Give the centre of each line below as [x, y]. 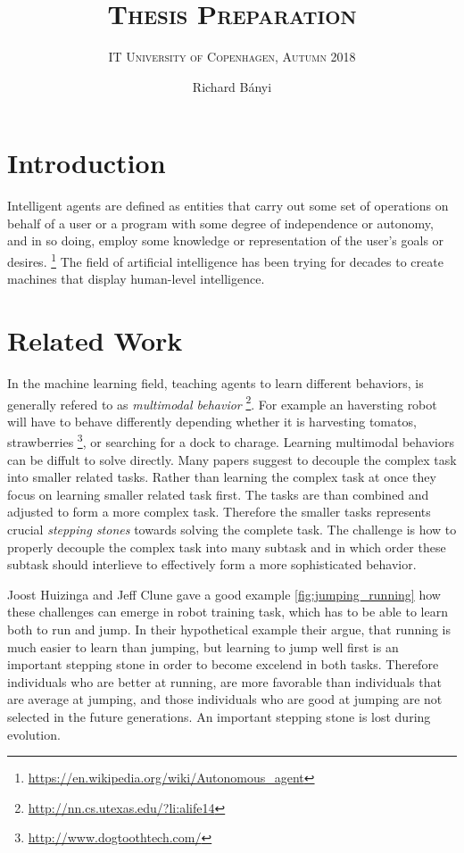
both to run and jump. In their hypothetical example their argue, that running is [229, 629]
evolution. [34, 734]
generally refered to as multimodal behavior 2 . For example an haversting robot [222, 402]
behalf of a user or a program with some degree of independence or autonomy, [220, 223]
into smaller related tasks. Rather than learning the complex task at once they [222, 477]
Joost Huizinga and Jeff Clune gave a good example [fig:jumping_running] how [224, 594]
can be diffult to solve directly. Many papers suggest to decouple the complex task [232, 459]
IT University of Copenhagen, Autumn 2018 [232, 57]
